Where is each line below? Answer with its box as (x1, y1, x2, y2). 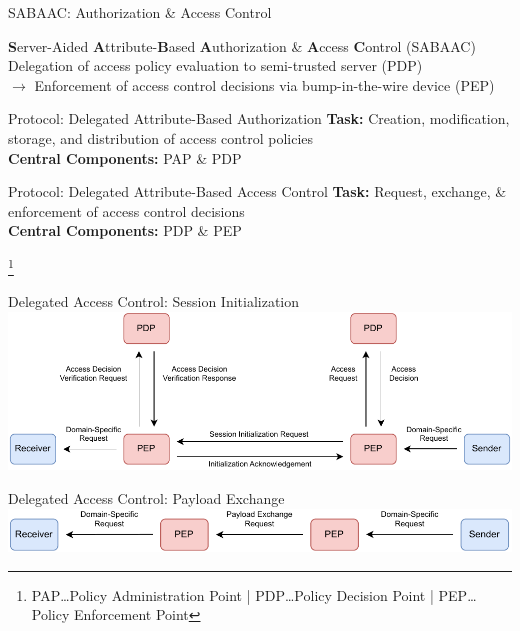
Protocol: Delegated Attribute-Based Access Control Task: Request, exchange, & (8, 181, 507, 202)
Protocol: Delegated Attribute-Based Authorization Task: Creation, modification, (8, 108, 510, 129)
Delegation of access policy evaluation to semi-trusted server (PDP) (8, 55, 423, 76)
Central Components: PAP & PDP (8, 147, 242, 168)
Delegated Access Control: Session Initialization (8, 291, 300, 312)
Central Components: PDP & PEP (8, 220, 242, 241)
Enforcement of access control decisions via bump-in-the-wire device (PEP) (34, 74, 495, 95)
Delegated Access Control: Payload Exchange (8, 488, 285, 509)
